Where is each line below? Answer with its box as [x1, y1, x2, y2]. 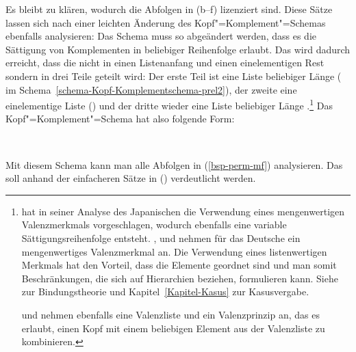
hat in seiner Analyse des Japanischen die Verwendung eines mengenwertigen [21, 204, 345, 218]
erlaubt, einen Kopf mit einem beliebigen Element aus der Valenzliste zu [21, 321, 325, 335]
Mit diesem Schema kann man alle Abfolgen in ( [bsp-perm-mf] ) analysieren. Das [5, 157, 343, 172]
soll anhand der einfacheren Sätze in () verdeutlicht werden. [5, 171, 256, 185]
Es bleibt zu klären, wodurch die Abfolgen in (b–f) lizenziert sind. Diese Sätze [5, 2, 333, 16]
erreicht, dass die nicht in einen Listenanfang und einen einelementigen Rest [5, 55, 325, 70]
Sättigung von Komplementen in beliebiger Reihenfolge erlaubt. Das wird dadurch [5, 42, 351, 56]
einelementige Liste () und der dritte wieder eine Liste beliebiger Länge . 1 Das [5, 96, 333, 112]
